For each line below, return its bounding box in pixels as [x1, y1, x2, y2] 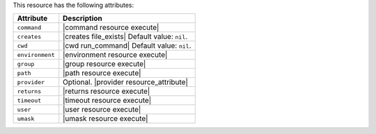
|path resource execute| [63, 68, 142, 78]
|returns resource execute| [63, 87, 150, 97]
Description [63, 14, 102, 24]
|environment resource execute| [63, 50, 168, 60]
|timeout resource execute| [63, 96, 152, 106]
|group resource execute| [63, 59, 146, 69]
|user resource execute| [63, 105, 141, 115]
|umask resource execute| [63, 114, 149, 124]
